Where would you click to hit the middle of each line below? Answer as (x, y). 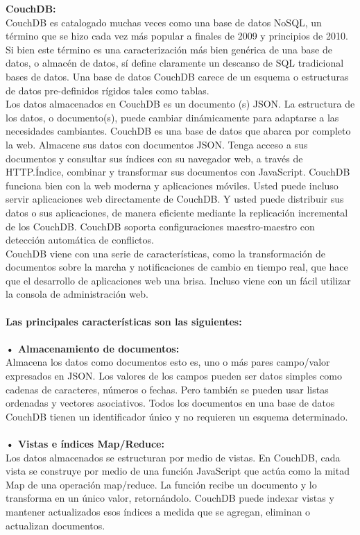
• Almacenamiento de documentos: (93, 348)
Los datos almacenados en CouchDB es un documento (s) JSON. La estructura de (180, 104)
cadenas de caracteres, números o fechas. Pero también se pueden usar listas (167, 389)
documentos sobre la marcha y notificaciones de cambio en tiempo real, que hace (177, 267)
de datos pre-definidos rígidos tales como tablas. (108, 90)
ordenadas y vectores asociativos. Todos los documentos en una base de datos (170, 403)
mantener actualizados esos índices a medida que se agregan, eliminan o (158, 511)
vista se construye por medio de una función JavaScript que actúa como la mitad (178, 471)
